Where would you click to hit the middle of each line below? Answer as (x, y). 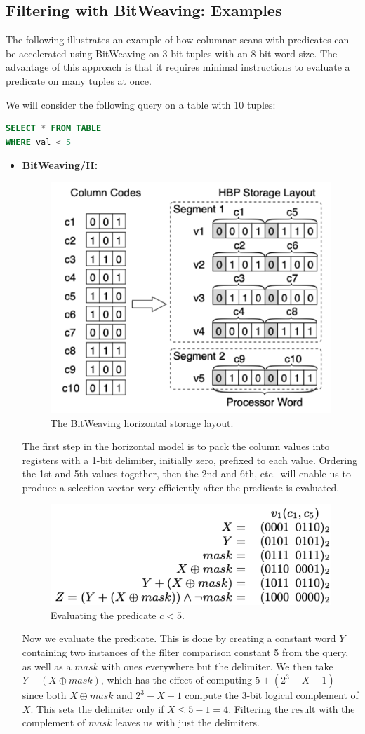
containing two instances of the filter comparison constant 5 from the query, (185, 652)
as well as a (47, 666)
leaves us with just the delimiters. (187, 722)
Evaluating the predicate (103, 614)
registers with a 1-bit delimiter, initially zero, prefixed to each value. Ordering (190, 460)
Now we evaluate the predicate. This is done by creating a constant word (179, 638)
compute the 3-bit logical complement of (272, 695)
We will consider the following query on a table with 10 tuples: (141, 104)
